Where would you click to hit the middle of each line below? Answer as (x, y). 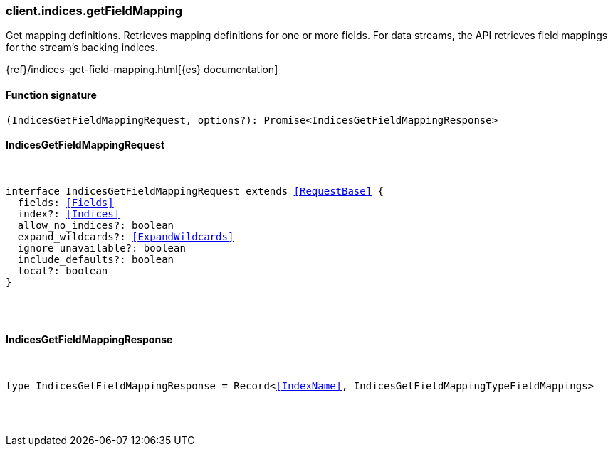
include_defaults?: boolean (96, 259)
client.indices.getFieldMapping (94, 11)
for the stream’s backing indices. (82, 48)
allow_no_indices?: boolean (96, 225)
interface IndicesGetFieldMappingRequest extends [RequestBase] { (195, 191)
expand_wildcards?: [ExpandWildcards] (126, 236)
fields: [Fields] (66, 202)
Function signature (51, 95)
